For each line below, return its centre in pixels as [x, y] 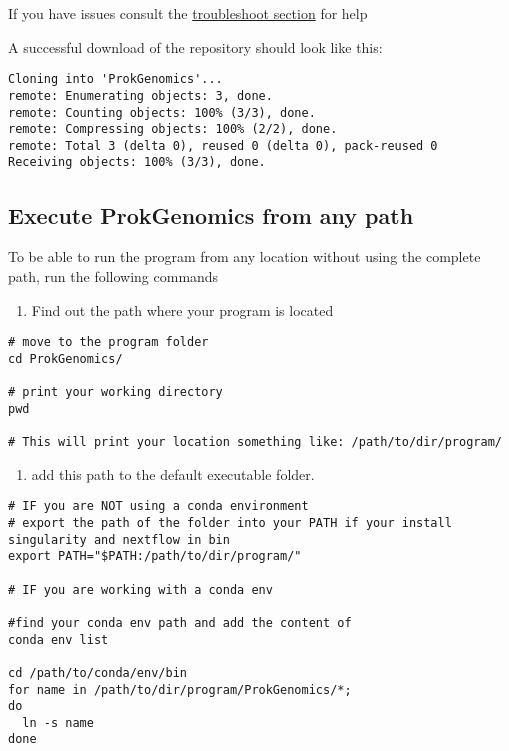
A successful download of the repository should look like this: [195, 46]
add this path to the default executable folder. [173, 473]
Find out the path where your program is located [182, 309]
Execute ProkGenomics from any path [211, 214]
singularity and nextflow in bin [119, 539]
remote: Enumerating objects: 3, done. [140, 95]
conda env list [58, 639]
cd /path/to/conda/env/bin [97, 672]
